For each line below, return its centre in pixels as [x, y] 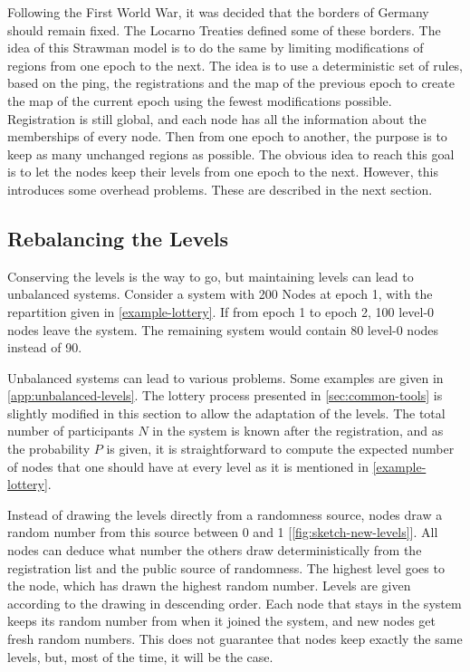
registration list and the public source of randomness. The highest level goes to [226, 567]
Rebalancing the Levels [118, 238]
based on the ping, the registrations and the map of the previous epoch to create [231, 83]
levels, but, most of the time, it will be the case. [140, 656]
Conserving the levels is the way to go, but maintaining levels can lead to [211, 276]
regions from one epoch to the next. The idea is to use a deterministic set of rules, [235, 65]
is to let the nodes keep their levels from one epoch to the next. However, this [223, 172]
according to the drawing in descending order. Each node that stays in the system [235, 603]
